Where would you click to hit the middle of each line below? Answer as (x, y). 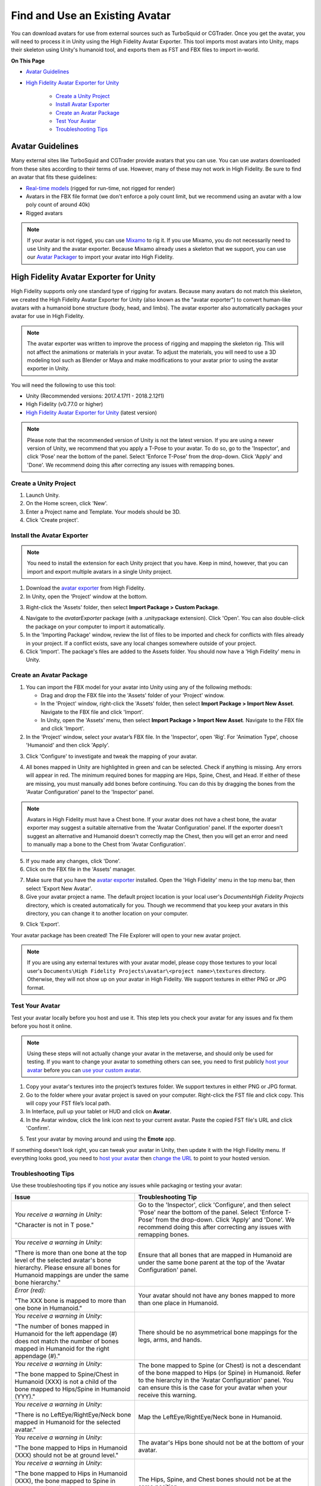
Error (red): (30, 1290)
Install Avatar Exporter (83, 105)
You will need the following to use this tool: (63, 385)
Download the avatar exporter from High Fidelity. (86, 588)
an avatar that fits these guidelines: (54, 177)
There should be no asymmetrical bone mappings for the (218, 1332)
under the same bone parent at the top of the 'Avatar (212, 1262)
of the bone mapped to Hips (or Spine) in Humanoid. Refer (220, 1372)
